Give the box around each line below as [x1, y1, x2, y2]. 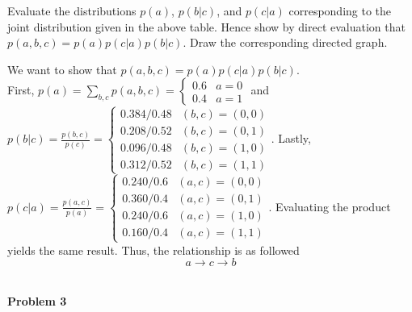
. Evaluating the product [268, 198, 391, 214]
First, [7, 81, 35, 98]
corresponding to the [288, 2, 392, 19]
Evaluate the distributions [7, 2, 137, 19]
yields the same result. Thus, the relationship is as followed [7, 241, 300, 258]
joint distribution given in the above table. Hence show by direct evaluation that [7, 18, 406, 35]
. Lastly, [271, 130, 311, 147]
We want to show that [7, 60, 117, 77]
